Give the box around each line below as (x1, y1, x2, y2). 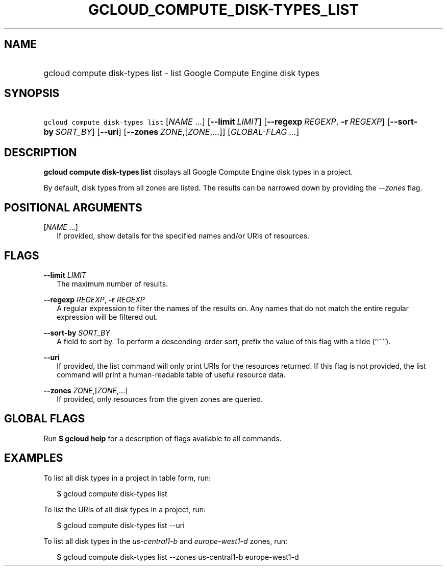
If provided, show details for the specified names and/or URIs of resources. (57, 231, 310, 241)
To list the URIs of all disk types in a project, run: (43, 505, 206, 514)
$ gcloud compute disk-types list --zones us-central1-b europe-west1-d (57, 552, 299, 561)
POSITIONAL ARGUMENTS (4, 201, 142, 214)
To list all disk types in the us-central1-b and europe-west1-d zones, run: (43, 536, 288, 545)
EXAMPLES (4, 452, 63, 465)
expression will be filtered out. (57, 312, 158, 321)
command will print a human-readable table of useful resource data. (57, 370, 286, 379)
